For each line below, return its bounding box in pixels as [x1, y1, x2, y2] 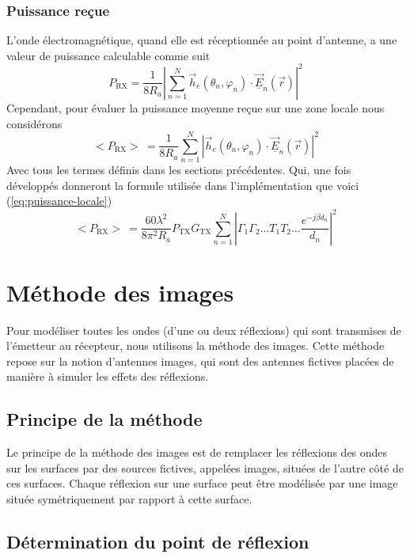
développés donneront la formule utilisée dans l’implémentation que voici [6, 177, 359, 193]
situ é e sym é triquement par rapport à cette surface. [6, 490, 252, 507]
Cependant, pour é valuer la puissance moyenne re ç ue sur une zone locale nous [6, 99, 385, 116]
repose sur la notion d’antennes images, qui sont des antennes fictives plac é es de [6, 352, 394, 369]
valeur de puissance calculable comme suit [6, 47, 211, 63]
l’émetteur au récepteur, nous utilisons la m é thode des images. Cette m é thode [6, 337, 385, 354]
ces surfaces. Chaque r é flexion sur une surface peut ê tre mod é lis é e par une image [6, 475, 398, 492]
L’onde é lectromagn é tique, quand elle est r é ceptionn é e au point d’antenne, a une [6, 32, 397, 48]
